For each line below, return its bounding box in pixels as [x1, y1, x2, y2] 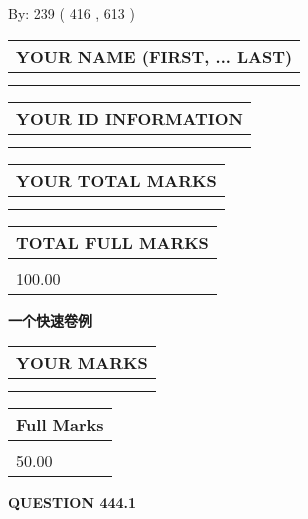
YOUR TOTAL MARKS [16, 168, 217, 192]
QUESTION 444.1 [8, 492, 137, 513]
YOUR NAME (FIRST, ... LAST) [16, 44, 293, 68]
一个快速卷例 [8, 309, 92, 330]
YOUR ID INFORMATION [16, 106, 243, 130]
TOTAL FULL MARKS [16, 230, 209, 254]
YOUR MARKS [16, 351, 148, 375]
